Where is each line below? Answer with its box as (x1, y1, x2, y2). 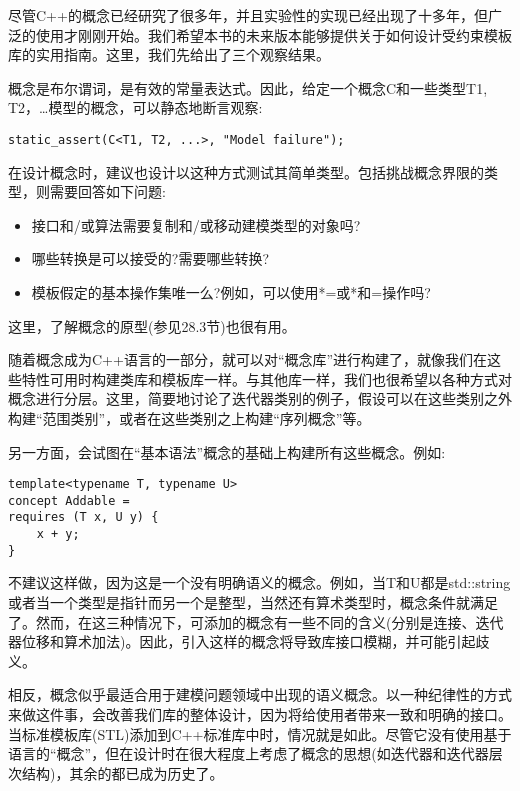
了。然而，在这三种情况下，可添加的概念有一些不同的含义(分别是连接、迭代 (8, 611, 504, 632)
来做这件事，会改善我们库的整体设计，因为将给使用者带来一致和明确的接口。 (8, 704, 512, 724)
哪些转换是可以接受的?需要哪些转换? (31, 248, 270, 269)
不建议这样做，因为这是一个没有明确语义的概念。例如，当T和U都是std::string (8, 572, 511, 593)
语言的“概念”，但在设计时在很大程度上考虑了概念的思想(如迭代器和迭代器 (8, 743, 489, 764)
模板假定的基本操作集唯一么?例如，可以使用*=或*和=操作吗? (31, 282, 431, 302)
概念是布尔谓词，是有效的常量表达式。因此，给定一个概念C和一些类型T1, (8, 77, 488, 98)
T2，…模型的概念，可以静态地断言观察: (8, 97, 263, 118)
